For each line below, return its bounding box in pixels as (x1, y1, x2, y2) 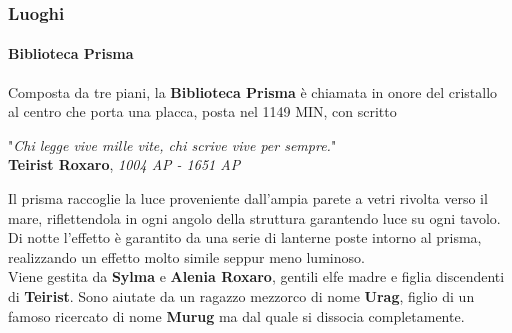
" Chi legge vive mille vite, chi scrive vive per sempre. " (8, 134, 337, 155)
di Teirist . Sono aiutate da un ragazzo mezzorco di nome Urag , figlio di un (8, 285, 475, 306)
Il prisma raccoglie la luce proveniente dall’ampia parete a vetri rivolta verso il (8, 188, 488, 209)
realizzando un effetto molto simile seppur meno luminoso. (8, 246, 365, 267)
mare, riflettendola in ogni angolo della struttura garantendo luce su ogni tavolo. (8, 207, 501, 228)
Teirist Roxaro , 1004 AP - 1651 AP (8, 154, 241, 175)
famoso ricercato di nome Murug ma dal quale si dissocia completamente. (8, 305, 465, 326)
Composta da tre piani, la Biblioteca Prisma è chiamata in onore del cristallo (8, 81, 498, 102)
